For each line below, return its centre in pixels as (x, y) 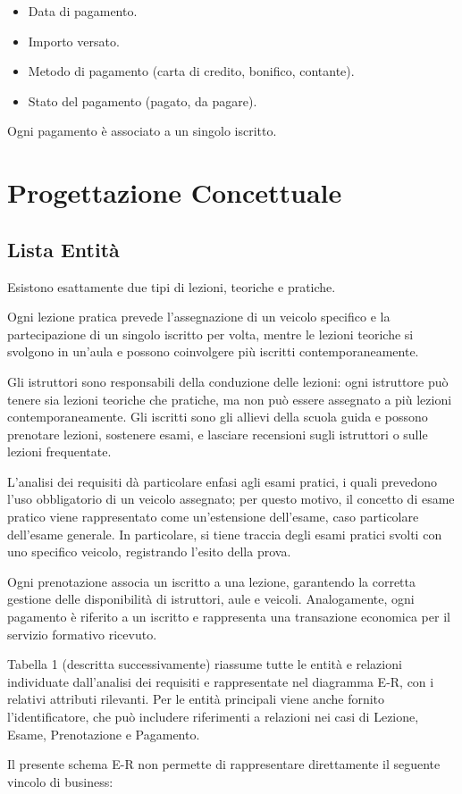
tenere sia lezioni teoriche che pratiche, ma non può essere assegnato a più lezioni (230, 399)
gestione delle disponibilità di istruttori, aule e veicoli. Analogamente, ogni (211, 599)
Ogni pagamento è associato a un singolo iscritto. (142, 131)
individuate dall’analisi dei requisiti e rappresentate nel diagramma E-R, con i (221, 681)
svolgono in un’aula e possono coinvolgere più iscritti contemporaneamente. (213, 351)
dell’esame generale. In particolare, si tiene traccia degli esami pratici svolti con (225, 534)
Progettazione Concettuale (175, 192)
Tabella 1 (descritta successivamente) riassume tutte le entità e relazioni (205, 664)
